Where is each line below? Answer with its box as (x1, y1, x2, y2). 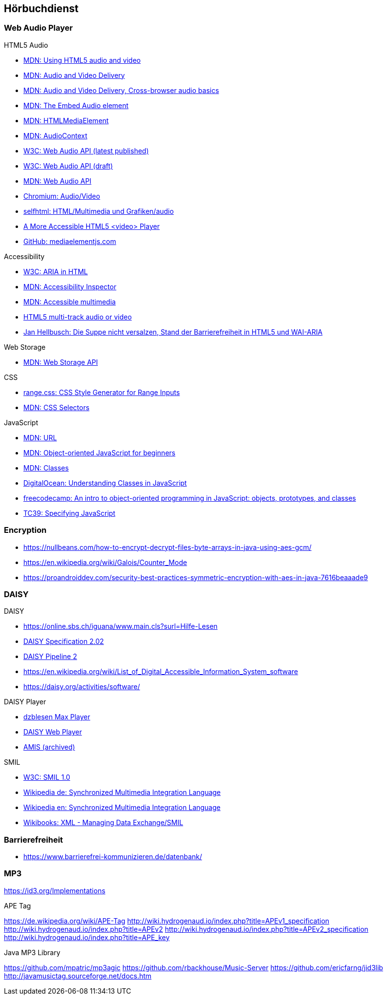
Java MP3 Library (4, 948, 60, 957)
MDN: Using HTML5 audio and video (23, 56, 141, 64)
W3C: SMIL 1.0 (23, 773, 71, 782)
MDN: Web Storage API (23, 358, 98, 366)
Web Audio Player (4, 23, 73, 33)
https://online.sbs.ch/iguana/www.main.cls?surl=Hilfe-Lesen (23, 622, 218, 631)
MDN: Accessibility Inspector (23, 282, 116, 291)
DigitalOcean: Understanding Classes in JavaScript (23, 478, 187, 487)
